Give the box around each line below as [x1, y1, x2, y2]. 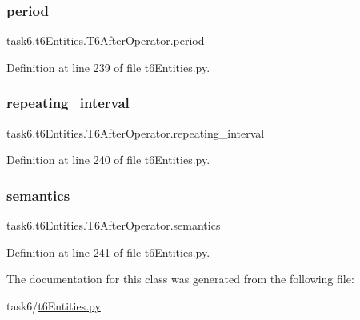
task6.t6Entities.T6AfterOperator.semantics [6, 217, 221, 234]
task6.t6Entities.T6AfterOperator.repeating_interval [6, 124, 265, 141]
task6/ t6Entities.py [6, 297, 101, 314]
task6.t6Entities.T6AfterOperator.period [6, 32, 205, 49]
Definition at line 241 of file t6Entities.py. [6, 243, 210, 260]
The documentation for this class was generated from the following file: [6, 270, 354, 287]
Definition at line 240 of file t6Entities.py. [6, 151, 210, 168]
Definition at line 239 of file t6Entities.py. [6, 58, 210, 75]
